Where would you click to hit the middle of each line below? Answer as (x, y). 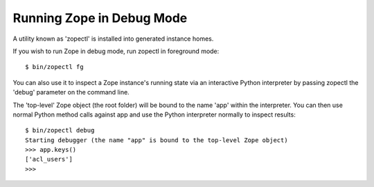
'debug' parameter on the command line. (71, 92)
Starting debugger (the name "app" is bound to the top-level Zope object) (157, 140)
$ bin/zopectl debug (60, 130)
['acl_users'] (49, 159)
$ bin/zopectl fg (54, 67)
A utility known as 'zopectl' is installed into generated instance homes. (113, 39)
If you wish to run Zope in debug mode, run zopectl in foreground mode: (116, 51)
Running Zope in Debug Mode (100, 18)
